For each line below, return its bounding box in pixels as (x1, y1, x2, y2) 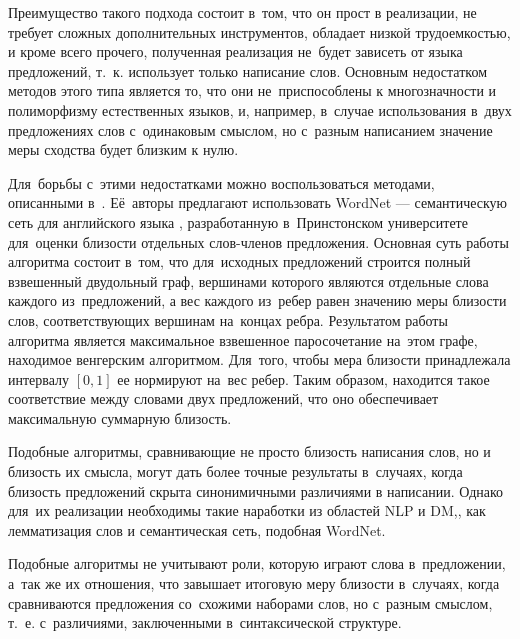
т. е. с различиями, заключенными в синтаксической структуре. (8, 612, 402, 633)
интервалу (8, 368, 70, 389)
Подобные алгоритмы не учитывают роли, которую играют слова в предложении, (8, 553, 506, 574)
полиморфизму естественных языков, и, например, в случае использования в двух (8, 99, 512, 120)
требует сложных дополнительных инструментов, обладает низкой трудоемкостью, (8, 21, 511, 42)
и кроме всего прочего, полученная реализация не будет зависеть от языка (8, 41, 463, 62)
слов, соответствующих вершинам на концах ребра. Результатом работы (8, 309, 448, 330)
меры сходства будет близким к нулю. (8, 139, 239, 160)
